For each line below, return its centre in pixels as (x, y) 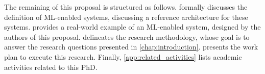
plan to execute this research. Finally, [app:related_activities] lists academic (123, 56)
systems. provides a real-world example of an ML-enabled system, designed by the (132, 27)
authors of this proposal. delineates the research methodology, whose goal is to (127, 36)
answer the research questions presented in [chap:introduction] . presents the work (131, 47)
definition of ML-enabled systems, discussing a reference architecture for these (126, 17)
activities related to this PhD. (51, 67)
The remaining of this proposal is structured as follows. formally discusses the (126, 7)
